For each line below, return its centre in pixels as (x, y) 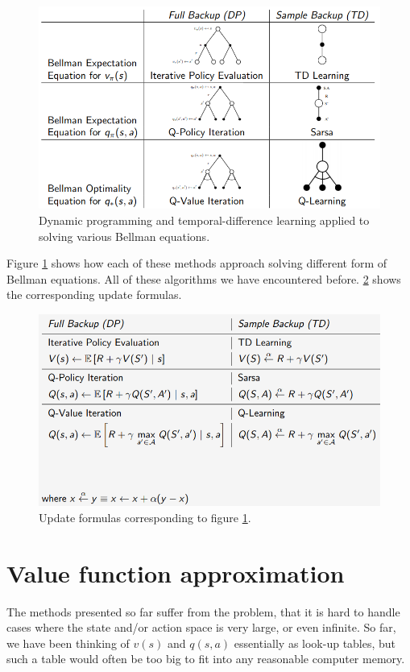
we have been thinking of (68, 643)
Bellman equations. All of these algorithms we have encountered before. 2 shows (204, 278)
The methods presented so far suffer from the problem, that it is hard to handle (203, 611)
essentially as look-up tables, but (315, 643)
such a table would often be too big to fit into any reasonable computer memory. (206, 659)
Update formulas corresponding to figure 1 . (145, 517)
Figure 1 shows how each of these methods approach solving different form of (197, 263)
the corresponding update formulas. (94, 295)
